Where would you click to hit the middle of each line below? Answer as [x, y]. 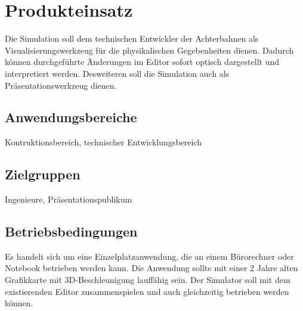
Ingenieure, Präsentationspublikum [69, 199]
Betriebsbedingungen [71, 231]
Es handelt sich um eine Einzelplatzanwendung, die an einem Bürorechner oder [149, 256]
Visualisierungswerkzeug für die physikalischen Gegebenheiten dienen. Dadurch [149, 50]
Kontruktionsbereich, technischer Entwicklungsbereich [103, 142]
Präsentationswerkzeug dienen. [61, 85]
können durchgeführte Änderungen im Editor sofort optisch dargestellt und [142, 62]
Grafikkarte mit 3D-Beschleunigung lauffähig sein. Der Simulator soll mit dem [148, 280]
